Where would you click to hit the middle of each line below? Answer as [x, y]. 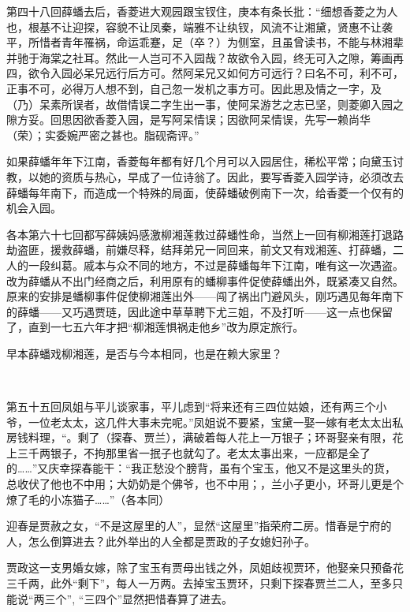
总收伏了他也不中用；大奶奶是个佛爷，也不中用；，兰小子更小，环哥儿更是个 [205, 484]
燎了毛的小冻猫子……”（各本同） [88, 499]
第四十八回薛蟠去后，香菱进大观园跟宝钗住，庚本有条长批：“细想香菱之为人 [202, 11]
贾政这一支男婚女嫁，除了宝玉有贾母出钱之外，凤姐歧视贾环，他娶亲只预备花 [205, 567]
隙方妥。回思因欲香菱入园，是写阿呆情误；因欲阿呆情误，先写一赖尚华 [188, 119]
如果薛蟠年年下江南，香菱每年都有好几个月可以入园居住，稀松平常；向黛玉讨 [205, 161]
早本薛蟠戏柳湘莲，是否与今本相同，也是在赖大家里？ [144, 353]
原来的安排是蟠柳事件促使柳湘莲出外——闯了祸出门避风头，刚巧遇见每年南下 [205, 296]
